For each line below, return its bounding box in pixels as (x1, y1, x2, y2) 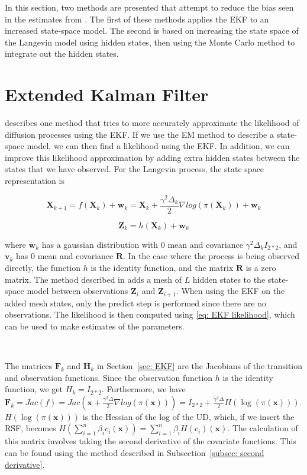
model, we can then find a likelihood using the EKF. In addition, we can (27, 140, 290, 152)
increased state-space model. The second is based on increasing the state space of (5, 24, 299, 37)
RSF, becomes (5, 422, 56, 434)
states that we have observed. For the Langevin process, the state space (5, 163, 264, 175)
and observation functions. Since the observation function (5, 371, 213, 383)
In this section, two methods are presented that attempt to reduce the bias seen (5, 1, 294, 13)
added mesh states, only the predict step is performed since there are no (5, 296, 267, 309)
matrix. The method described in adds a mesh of (5, 273, 182, 285)
